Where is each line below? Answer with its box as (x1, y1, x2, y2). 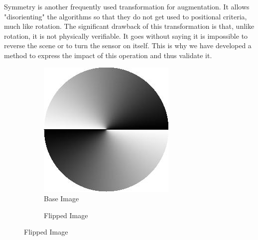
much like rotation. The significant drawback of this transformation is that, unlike (4, 21, 255, 31)
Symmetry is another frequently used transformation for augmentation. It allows (4, 1, 250, 11)
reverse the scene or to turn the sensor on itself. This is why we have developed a (4, 40, 252, 51)
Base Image (44, 193, 79, 204)
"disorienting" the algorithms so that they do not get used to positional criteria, (4, 11, 247, 21)
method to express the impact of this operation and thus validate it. (4, 50, 212, 60)
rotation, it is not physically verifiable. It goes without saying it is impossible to (4, 30, 248, 41)
